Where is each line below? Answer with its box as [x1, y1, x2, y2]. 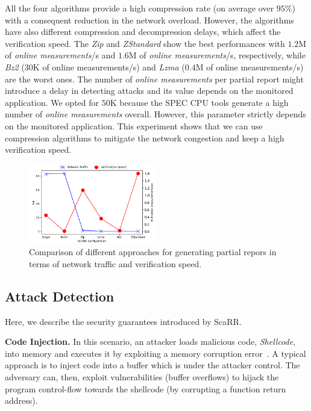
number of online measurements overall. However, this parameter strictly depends [5, 108, 306, 120]
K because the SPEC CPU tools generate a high [110, 96, 289, 108]
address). [5, 394, 38, 407]
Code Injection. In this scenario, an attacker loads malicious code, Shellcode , [5, 335, 296, 348]
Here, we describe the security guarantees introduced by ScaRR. [5, 315, 242, 327]
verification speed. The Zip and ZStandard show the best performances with [5, 37, 285, 49]
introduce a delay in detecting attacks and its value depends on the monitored [5, 84, 294, 97]
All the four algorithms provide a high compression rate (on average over [5, 2, 274, 14]
